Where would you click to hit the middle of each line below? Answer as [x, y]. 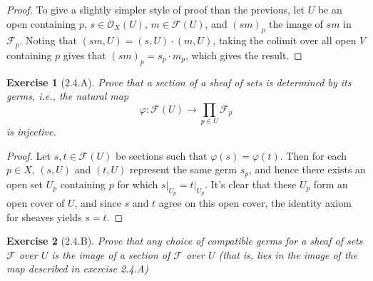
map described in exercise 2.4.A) [78, 269]
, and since [98, 203]
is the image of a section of [111, 254]
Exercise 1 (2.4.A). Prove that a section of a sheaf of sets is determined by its [179, 82]
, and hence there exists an [307, 169]
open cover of [36, 203]
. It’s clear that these [251, 184]
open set [25, 184]
